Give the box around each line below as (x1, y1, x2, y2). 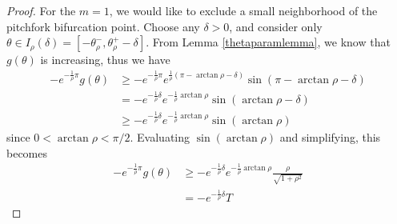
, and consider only (229, 18, 323, 34)
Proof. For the (6, 2, 76, 18)
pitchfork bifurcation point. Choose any (6, 18, 200, 34)
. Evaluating (130, 129, 190, 146)
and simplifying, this (279, 129, 381, 146)
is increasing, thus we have (40, 51, 170, 68)
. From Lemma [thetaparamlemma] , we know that (146, 34, 391, 50)
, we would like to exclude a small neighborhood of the (109, 2, 378, 18)
